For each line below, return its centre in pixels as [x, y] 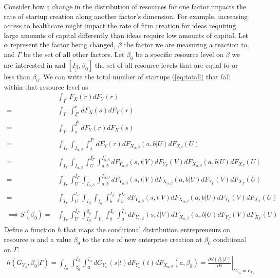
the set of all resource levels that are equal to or [166, 65]
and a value [54, 239]
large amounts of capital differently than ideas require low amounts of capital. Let [126, 35]
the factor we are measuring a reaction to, [187, 45]
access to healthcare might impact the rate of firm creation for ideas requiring [120, 26]
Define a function [30, 230]
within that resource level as [46, 86]
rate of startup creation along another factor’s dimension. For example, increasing [126, 16]
